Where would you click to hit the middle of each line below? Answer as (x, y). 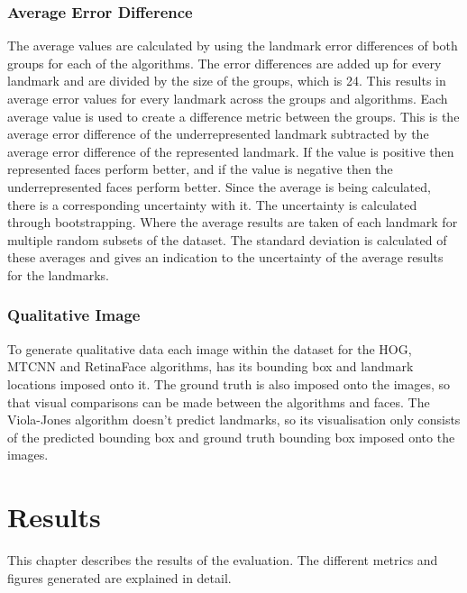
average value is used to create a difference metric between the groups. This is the (233, 116)
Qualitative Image (74, 315)
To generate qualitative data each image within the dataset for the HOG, (210, 348)
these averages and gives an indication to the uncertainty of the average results (225, 257)
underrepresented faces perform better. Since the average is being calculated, (219, 186)
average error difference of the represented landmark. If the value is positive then (231, 151)
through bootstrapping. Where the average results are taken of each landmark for (233, 222)
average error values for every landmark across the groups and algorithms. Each (228, 98)
